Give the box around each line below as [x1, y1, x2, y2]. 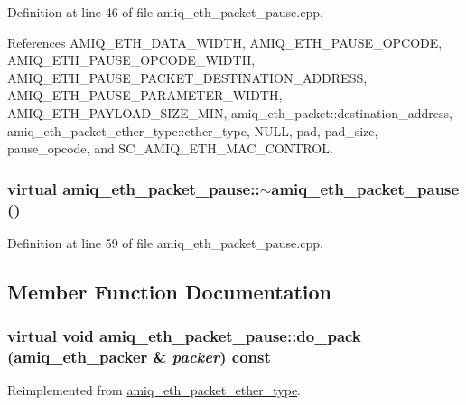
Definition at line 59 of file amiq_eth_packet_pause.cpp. [7, 233, 323, 252]
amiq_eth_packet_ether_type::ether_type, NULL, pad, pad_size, [7, 121, 378, 140]
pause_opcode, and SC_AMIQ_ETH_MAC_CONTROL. [7, 139, 333, 158]
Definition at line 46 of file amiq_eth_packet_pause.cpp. [7, 3, 323, 21]
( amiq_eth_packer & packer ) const [7, 345, 271, 368]
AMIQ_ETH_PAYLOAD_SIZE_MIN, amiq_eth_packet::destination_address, [7, 103, 452, 122]
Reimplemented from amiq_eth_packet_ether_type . [7, 381, 302, 400]
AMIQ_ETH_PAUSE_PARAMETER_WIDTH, [7, 86, 283, 105]
